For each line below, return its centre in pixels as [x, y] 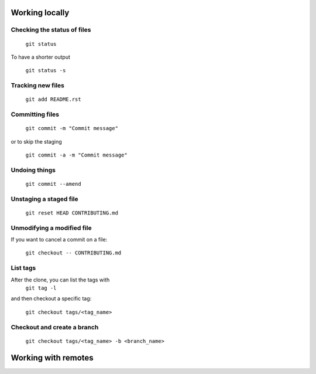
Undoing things [33, 170]
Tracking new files [37, 86]
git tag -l [41, 288]
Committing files [35, 114]
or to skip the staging [37, 141]
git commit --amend [53, 184]
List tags [23, 268]
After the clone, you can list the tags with [60, 280]
